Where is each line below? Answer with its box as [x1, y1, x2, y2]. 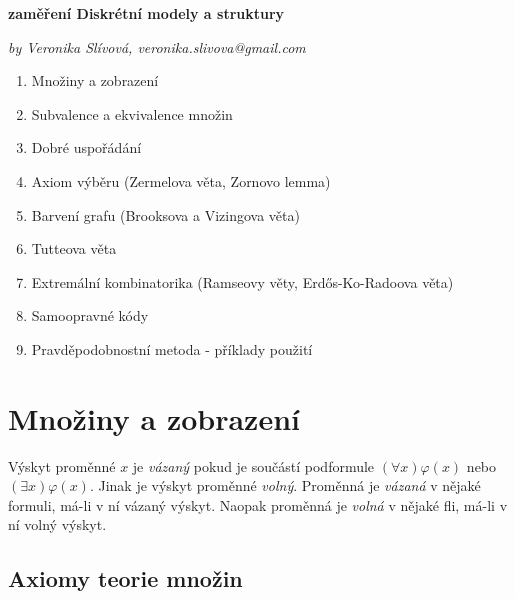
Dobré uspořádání [31, 137, 142, 158]
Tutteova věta [31, 238, 117, 259]
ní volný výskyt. [8, 514, 107, 535]
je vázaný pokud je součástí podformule [132, 455, 375, 476]
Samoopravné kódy [31, 305, 149, 326]
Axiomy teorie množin [8, 563, 243, 594]
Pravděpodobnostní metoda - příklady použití [31, 338, 313, 359]
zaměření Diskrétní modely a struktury [8, 3, 285, 23]
